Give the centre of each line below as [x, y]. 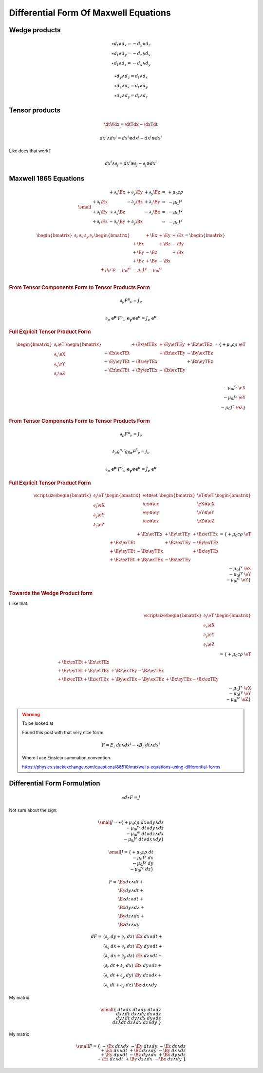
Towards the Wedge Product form [51, 594]
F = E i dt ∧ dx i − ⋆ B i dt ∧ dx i [131, 745]
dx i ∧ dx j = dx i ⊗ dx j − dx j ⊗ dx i [131, 138]
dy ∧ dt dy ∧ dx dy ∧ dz [139, 1018]
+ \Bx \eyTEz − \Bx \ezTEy [192, 679]
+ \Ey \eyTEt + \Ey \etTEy [84, 670]
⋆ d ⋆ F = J [131, 797]
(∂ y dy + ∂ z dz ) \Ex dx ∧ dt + [133, 937]
